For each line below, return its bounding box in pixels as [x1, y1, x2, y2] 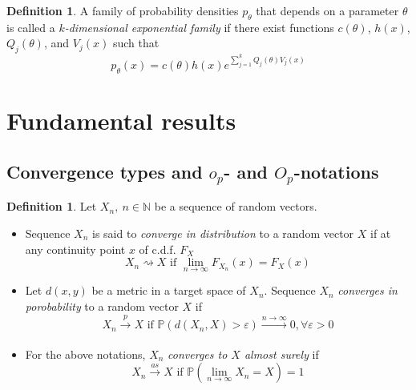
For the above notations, [25, 345, 146, 362]
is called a [6, 18, 55, 35]
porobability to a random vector [25, 297, 179, 314]
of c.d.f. [139, 240, 176, 257]
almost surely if [244, 345, 319, 362]
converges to [168, 345, 228, 362]
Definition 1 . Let [6, 198, 97, 215]
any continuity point [25, 240, 126, 257]
